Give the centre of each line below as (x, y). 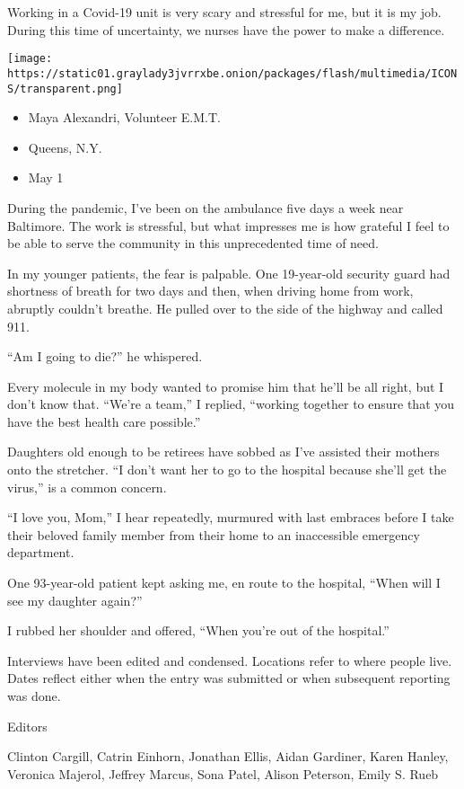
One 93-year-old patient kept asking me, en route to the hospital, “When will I (224, 583)
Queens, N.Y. (65, 147)
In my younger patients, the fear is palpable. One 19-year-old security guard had (229, 273)
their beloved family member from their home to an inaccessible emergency (214, 534)
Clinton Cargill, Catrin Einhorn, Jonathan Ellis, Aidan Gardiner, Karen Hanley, (228, 756)
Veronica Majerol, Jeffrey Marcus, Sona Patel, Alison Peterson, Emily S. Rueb (223, 773)
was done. (34, 696)
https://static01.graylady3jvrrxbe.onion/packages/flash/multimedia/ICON (232, 73)
